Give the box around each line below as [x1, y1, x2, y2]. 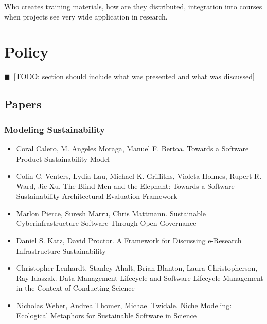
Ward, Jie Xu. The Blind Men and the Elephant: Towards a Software [16, 180, 235, 191]
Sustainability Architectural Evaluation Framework [16, 190, 177, 201]
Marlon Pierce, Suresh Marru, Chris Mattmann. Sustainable [16, 207, 206, 218]
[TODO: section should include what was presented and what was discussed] [13, 71, 255, 82]
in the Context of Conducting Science [16, 282, 135, 293]
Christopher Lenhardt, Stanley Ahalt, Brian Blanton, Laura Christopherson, [16, 262, 258, 273]
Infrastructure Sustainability [16, 245, 106, 256]
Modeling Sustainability [4, 123, 105, 136]
